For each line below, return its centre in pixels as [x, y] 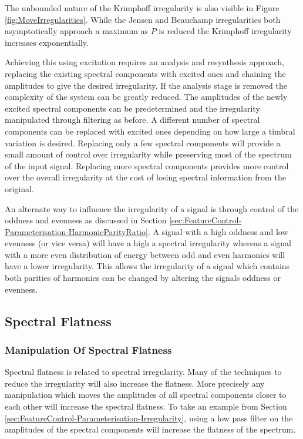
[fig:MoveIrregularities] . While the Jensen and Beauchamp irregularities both [143, 19]
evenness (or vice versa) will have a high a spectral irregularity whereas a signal [148, 243]
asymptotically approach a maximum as [77, 31]
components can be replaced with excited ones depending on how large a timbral [150, 131]
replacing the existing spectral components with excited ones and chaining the [145, 73]
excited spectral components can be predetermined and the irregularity [132, 108]
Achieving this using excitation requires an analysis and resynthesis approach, [145, 62]
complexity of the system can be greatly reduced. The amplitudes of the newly [146, 97]
